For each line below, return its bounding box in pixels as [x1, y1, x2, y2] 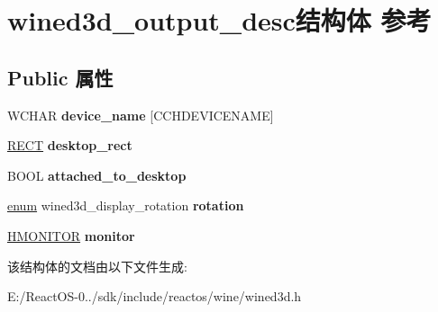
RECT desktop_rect [7, 136, 132, 155]
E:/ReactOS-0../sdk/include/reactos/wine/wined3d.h [7, 287, 302, 306]
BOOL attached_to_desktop [7, 165, 187, 184]
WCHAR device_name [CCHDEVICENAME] [7, 105, 274, 124]
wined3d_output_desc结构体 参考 [7, 2, 432, 39]
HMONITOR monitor [7, 226, 135, 245]
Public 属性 [7, 63, 114, 91]
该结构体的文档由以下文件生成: [7, 256, 187, 275]
